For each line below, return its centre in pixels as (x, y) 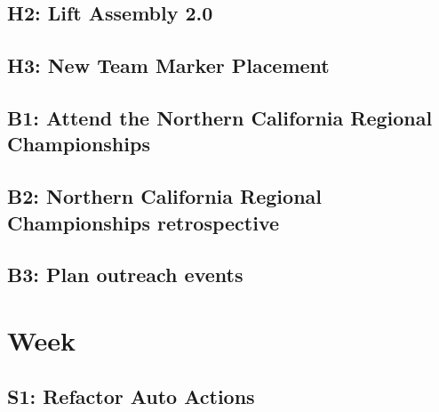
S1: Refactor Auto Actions (131, 396)
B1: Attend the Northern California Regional (220, 117)
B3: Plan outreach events (125, 275)
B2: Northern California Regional (164, 196)
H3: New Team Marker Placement (168, 65)
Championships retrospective (144, 222)
